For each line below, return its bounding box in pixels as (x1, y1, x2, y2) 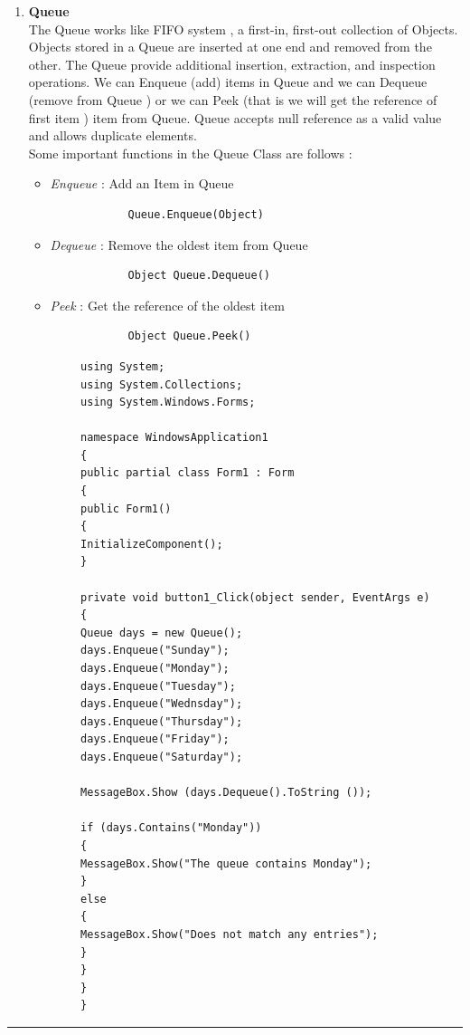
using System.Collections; (80, 378, 243, 391)
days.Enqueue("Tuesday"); (80, 679, 236, 693)
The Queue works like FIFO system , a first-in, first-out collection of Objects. (28, 19, 458, 38)
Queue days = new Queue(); (80, 626, 243, 639)
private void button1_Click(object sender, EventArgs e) (80, 590, 430, 604)
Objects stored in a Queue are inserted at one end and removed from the (28, 37, 432, 56)
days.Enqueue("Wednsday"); (80, 697, 243, 711)
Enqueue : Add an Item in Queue (50, 174, 234, 193)
